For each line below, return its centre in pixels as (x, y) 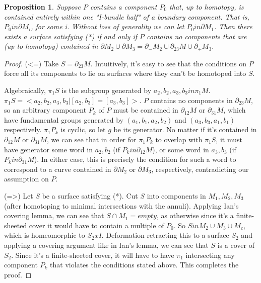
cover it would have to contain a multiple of (96, 225)
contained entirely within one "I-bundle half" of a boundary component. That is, (127, 16)
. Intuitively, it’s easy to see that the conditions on (169, 63)
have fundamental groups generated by (64, 119)
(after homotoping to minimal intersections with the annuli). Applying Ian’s (121, 205)
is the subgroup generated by (107, 90)
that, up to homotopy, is (207, 7)
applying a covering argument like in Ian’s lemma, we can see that (106, 245)
